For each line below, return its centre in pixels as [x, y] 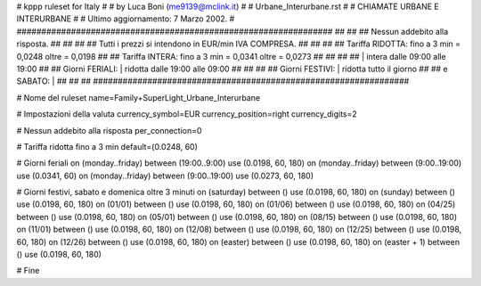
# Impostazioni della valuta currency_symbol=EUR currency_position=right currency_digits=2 [187, 114]
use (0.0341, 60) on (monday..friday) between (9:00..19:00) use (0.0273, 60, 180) [165, 176]
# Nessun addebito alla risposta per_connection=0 [109, 130]
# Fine [28, 271]
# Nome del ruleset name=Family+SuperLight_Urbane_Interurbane [139, 97]
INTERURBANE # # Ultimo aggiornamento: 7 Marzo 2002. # [126, 19]
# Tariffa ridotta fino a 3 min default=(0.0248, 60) [107, 146]
